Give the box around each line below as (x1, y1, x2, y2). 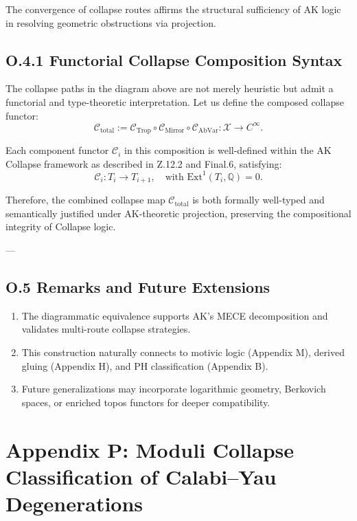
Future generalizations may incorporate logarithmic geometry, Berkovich (21, 381, 326, 396)
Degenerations (5, 489, 143, 517)
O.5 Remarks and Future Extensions (5, 276, 270, 298)
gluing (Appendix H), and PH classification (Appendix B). (21, 358, 268, 373)
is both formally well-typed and (192, 192, 325, 207)
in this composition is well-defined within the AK (124, 143, 332, 157)
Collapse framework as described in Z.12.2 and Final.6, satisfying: (5, 156, 282, 170)
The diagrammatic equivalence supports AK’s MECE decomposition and (21, 308, 328, 322)
